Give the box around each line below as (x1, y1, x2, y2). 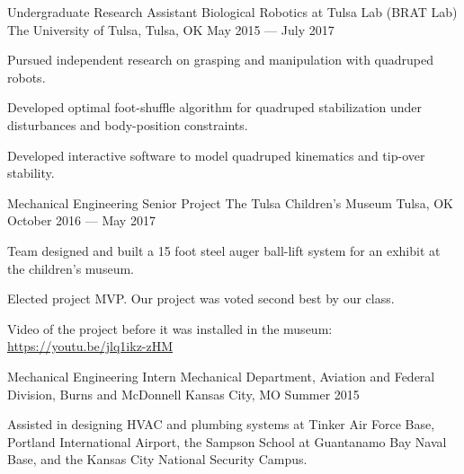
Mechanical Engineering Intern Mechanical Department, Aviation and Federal (7, 366, 435, 385)
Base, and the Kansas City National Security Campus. (7, 450, 308, 469)
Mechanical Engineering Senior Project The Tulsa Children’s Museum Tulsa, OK (7, 193, 453, 212)
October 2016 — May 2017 (7, 211, 156, 230)
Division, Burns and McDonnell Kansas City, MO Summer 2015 (7, 384, 360, 403)
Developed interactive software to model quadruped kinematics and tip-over (7, 145, 425, 164)
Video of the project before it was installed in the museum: (7, 319, 333, 338)
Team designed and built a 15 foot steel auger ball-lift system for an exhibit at (7, 241, 441, 259)
